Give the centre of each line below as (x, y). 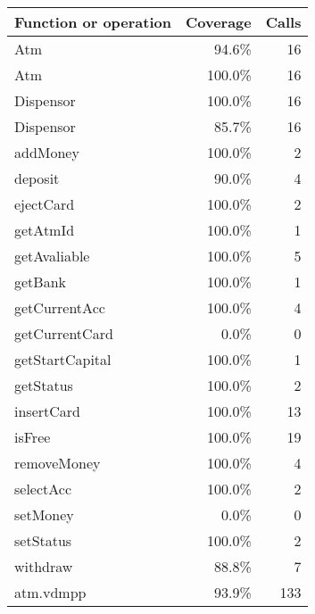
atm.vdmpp (50, 592)
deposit (37, 178)
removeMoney (58, 463)
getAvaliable (52, 256)
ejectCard (45, 204)
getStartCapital (63, 359)
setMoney (44, 514)
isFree (33, 437)
